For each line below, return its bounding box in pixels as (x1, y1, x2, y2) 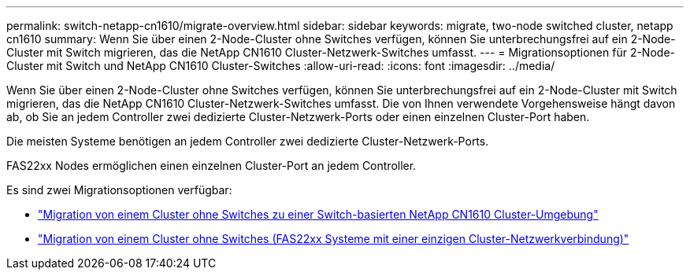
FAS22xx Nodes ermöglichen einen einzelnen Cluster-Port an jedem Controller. (6, 159, 417, 172)
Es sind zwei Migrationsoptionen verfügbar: (6, 183, 232, 197)
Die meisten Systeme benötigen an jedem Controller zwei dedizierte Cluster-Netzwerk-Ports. (6, 134, 489, 148)
